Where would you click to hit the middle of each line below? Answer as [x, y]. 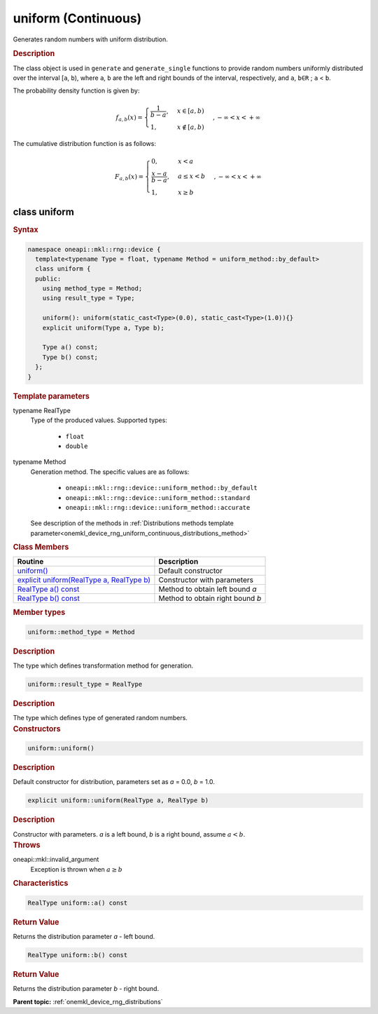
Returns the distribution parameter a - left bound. [84, 936]
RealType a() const [48, 589]
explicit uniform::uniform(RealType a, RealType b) [118, 800]
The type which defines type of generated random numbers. [100, 718]
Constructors [37, 729]
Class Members [41, 547]
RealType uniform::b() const [78, 955]
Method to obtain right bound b [210, 598]
